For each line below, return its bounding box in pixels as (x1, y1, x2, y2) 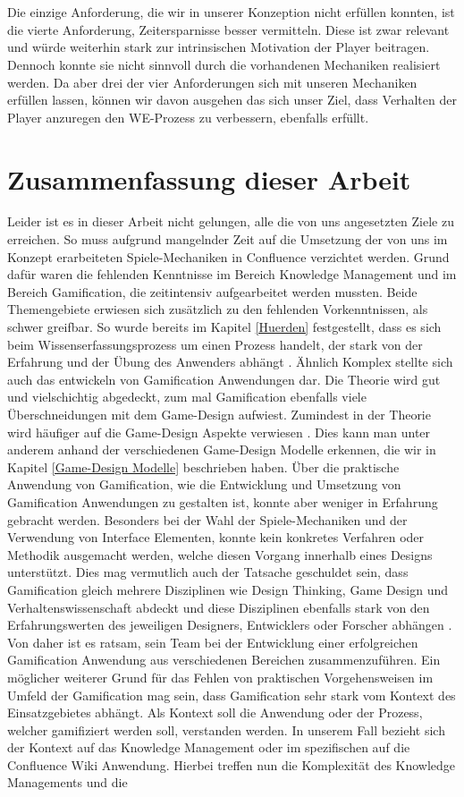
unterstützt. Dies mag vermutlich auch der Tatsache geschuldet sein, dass (7, 563, 409, 581)
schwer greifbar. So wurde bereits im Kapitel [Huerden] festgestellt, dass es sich (7, 318, 442, 336)
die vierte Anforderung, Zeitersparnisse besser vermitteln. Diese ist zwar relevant (7, 20, 450, 38)
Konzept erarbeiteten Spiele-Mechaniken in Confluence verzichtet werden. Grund (7, 247, 450, 266)
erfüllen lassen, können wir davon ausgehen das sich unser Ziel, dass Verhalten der (7, 90, 457, 109)
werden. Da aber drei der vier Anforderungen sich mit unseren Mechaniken (7, 72, 418, 91)
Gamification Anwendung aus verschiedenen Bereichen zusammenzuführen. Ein (7, 650, 441, 669)
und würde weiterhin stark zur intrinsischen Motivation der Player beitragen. (7, 38, 430, 56)
